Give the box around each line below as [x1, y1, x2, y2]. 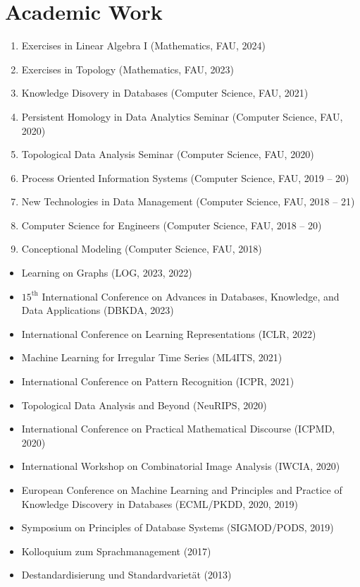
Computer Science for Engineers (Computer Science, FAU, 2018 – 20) [21, 217, 322, 232]
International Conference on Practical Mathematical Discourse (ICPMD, [21, 421, 335, 436]
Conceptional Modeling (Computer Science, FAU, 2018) [21, 241, 262, 256]
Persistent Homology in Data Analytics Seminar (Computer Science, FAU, [21, 109, 343, 123]
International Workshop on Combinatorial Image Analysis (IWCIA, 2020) [21, 459, 340, 473]
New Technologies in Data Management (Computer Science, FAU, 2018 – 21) [21, 194, 355, 209]
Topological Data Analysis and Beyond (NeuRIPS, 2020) [21, 397, 267, 412]
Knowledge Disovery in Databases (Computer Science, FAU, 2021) [21, 85, 309, 100]
